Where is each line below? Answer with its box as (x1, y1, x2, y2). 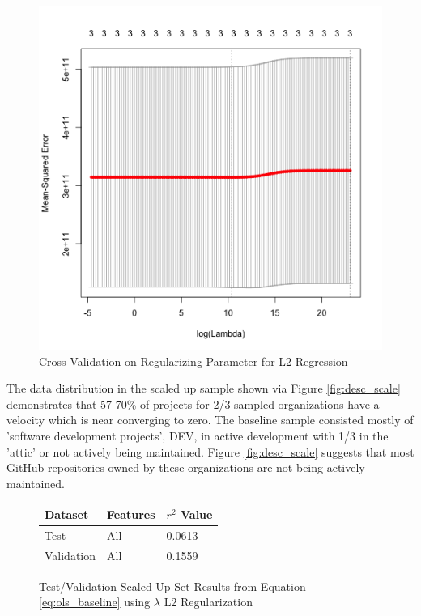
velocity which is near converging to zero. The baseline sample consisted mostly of (6, 411, 414, 428)
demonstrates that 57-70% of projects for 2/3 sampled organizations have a (6, 395, 380, 412)
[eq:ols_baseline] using (39, 593, 151, 610)
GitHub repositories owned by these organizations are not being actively (6, 459, 365, 476)
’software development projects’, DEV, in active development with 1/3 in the (6, 427, 389, 444)
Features (107, 505, 155, 522)
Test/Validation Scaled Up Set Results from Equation (39, 577, 306, 594)
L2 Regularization (164, 593, 253, 610)
